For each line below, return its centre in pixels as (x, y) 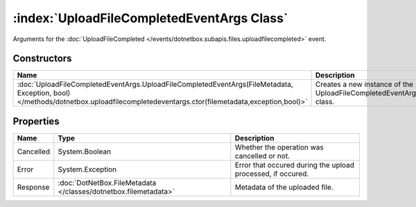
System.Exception (87, 169)
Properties (36, 121)
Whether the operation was (279, 147)
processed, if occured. (272, 174)
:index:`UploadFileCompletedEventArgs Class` (150, 18)
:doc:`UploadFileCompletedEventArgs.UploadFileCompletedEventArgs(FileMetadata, (155, 85)
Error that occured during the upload (295, 165)
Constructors (42, 59)
